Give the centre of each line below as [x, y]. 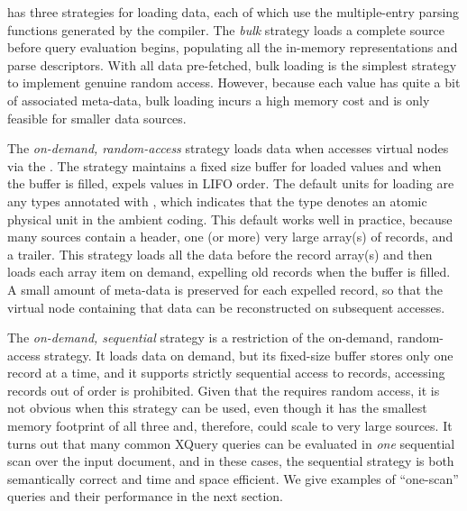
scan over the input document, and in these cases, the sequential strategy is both [231, 461]
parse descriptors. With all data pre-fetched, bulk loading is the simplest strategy [232, 64]
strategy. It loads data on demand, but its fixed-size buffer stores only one [249, 355]
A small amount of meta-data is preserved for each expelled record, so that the [225, 289]
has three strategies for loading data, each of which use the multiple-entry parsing [233, 12]
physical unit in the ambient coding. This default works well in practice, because [230, 219]
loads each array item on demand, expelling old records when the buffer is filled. [229, 272]
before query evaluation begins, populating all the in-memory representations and [233, 47]
